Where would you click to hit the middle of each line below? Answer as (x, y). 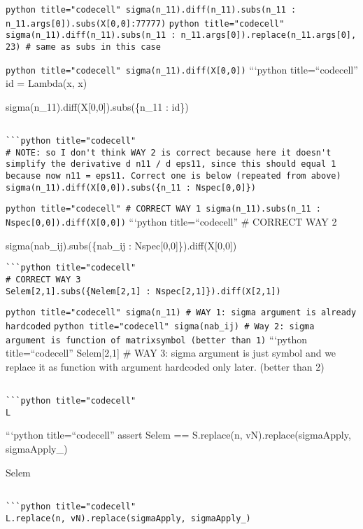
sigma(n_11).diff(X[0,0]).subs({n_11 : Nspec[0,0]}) (131, 187)
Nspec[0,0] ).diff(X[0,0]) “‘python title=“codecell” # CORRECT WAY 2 (171, 222)
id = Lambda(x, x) (47, 83)
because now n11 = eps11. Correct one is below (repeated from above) (173, 176)
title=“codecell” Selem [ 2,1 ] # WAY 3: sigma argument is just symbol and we (171, 353)
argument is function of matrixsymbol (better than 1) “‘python (157, 339)
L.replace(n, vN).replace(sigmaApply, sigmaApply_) (128, 518)
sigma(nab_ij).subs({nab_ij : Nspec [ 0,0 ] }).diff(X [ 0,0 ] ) (121, 245)
